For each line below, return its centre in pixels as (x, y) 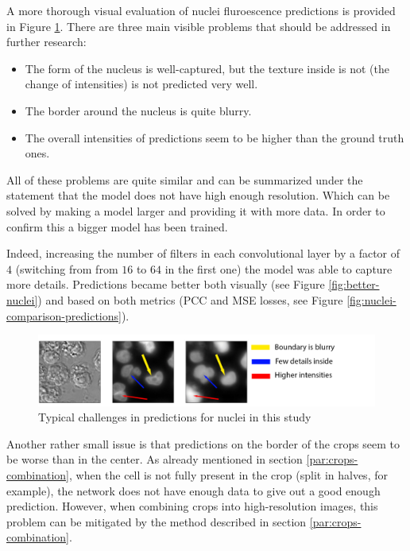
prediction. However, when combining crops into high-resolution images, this (192, 506)
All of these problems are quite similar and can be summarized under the (185, 179)
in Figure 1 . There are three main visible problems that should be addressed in (199, 26)
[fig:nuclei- (371, 299)
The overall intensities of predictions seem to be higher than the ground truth (215, 137)
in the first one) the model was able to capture (278, 268)
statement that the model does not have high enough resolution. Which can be (198, 195)
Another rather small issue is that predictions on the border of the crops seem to (203, 443)
